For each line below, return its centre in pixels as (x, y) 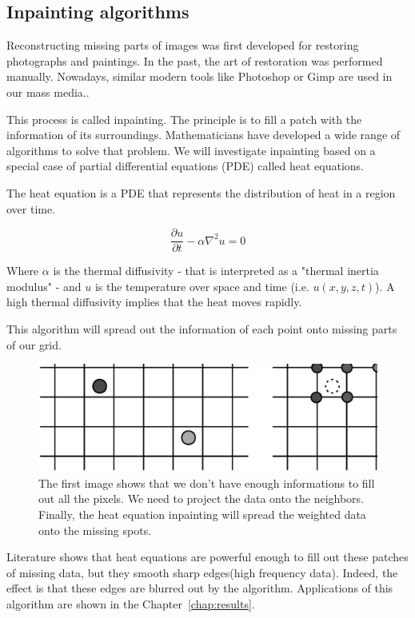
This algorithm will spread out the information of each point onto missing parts (202, 328)
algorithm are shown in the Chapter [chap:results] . (131, 603)
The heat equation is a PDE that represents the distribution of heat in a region (201, 192)
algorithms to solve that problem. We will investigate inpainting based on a (191, 150)
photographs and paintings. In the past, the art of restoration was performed (195, 60)
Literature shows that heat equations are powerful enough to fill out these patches (207, 557)
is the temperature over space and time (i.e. (202, 286)
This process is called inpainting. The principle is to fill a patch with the (184, 119)
